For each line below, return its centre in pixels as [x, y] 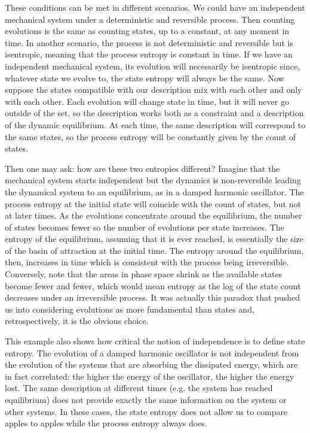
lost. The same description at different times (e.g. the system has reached [139, 388]
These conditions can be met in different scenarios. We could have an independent [155, 7]
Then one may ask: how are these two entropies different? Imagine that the [142, 168]
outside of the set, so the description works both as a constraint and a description [154, 113]
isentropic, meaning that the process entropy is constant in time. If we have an [149, 54]
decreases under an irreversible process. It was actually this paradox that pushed [152, 297]
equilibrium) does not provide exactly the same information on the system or [146, 399]
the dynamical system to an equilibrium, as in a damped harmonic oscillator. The [154, 191]
